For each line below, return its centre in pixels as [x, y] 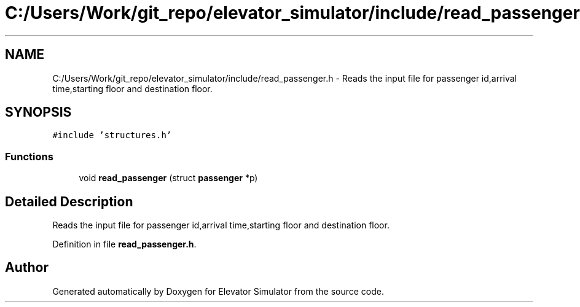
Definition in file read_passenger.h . [124, 244]
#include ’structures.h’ [112, 135]
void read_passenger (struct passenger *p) [168, 178]
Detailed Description [69, 201]
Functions [29, 156]
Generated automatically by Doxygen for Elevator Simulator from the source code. [218, 291]
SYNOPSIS [38, 112]
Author [27, 268]
